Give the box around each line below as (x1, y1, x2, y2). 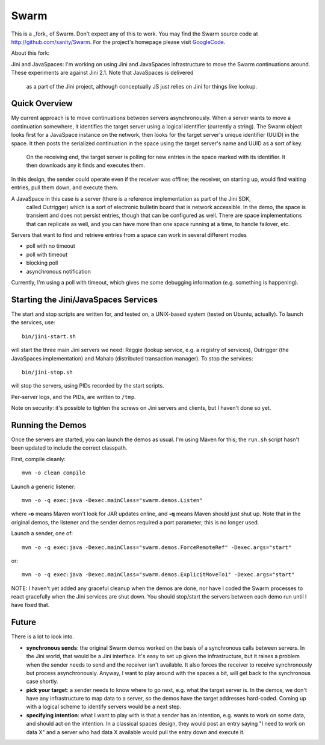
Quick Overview (11, 98, 73, 108)
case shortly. (26, 678, 58, 685)
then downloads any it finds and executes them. (26, 162, 146, 169)
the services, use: (11, 319, 55, 326)
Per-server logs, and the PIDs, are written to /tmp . (11, 393, 136, 400)
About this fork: (11, 49, 50, 57)
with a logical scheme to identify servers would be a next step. (26, 703, 182, 711)
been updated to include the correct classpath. (11, 444, 128, 451)
